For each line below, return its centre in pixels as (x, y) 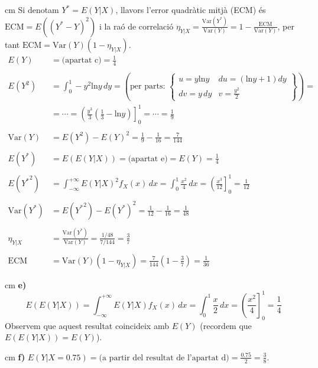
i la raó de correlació (136, 26)
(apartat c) (82, 61)
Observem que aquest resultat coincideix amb (87, 325)
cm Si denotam (32, 9)
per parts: (148, 87)
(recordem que (226, 325)
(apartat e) (148, 159)
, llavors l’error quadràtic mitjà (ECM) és (191, 9)
